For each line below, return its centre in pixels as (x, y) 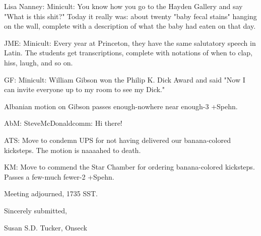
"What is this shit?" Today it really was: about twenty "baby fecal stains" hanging (130, 16)
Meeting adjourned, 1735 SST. (51, 193)
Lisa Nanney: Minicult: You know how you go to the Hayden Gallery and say (123, 6)
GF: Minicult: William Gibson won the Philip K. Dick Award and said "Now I (125, 79)
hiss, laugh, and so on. (39, 62)
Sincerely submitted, (36, 210)
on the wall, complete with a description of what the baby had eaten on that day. (130, 26)
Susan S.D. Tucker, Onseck (46, 227)
